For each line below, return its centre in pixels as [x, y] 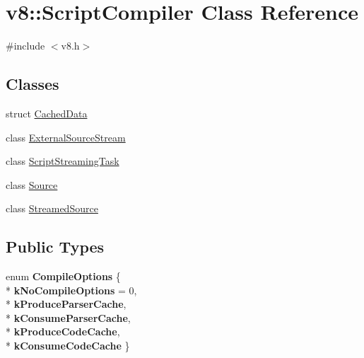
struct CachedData [47, 113]
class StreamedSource [52, 208]
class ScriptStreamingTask [63, 161]
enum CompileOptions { [63, 276]
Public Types [55, 247]
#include [25, 46]
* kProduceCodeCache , [63, 331]
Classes [33, 84]
